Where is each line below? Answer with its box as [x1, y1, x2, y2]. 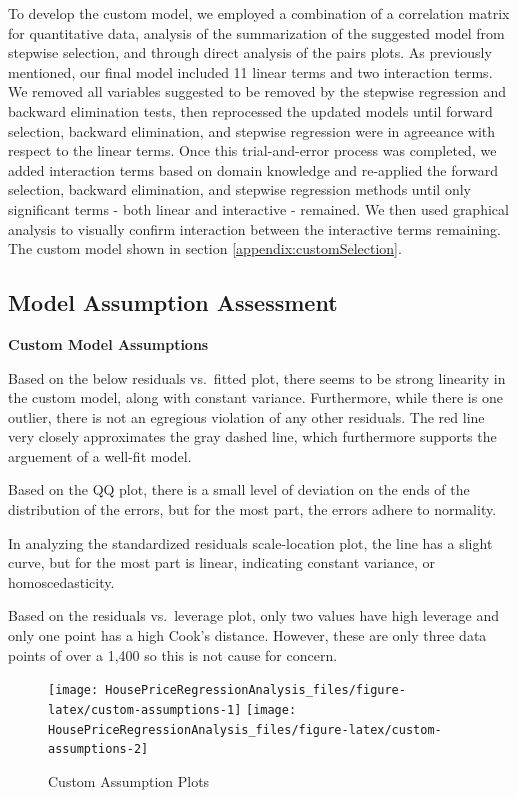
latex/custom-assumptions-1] [48, 702, 242, 717]
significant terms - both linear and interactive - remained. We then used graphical [8, 198, 509, 219]
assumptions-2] [48, 742, 149, 757]
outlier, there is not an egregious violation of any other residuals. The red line [8, 406, 485, 427]
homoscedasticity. [8, 571, 115, 592]
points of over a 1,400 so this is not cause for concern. [8, 644, 338, 665]
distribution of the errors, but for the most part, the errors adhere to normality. [8, 499, 497, 520]
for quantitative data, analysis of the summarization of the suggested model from [8, 22, 505, 43]
